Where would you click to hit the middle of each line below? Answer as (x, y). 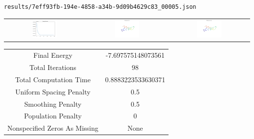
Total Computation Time (53, 79)
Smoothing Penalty (53, 104)
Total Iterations (53, 67)
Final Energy (53, 55)
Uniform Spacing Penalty (53, 91)
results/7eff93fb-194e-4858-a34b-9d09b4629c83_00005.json (100, 7)
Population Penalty (53, 116)
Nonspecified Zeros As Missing (53, 128)
